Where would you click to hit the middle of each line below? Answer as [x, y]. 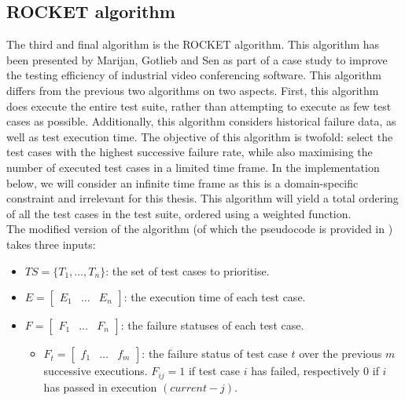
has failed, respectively [306, 371]
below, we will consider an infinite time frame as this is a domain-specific [182, 182]
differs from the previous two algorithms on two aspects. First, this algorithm [193, 90]
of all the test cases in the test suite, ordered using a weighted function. [179, 213]
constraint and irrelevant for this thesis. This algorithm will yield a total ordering [202, 198]
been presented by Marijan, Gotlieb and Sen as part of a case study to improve [197, 59]
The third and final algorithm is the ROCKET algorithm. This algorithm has [193, 44]
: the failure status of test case [215, 354]
